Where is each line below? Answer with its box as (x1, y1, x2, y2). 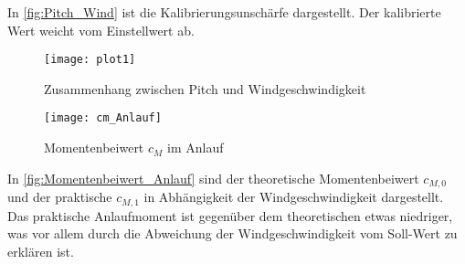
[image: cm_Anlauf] (44, 111, 162, 125)
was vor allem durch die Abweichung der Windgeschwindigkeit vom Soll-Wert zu (7, 224, 458, 243)
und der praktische (7, 187, 112, 206)
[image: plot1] (44, 53, 136, 67)
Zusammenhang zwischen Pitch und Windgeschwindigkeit (44, 79, 366, 98)
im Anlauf (167, 138, 224, 157)
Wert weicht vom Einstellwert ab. (7, 20, 195, 39)
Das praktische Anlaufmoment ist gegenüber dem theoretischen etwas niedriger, (7, 206, 453, 225)
